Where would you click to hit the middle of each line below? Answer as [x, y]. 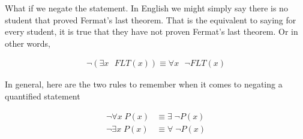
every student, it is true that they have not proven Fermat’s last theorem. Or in [151, 31]
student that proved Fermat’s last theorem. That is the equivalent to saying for [151, 19]
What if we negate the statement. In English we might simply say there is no [146, 8]
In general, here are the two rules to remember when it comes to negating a [144, 84]
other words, [28, 43]
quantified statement [43, 96]
